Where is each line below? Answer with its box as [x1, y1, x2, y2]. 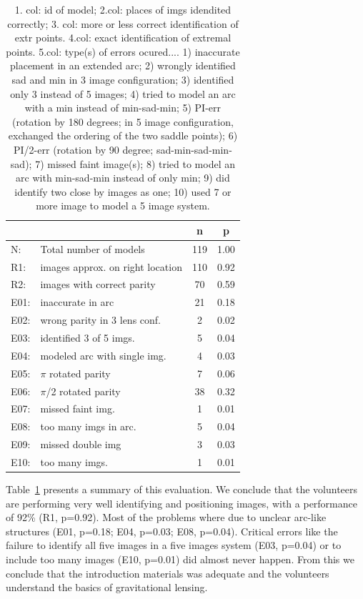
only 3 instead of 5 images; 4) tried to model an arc [10, 86, 236, 101]
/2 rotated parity [46, 383, 121, 398]
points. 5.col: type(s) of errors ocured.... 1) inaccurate [6, 44, 240, 59]
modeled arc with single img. [40, 347, 166, 362]
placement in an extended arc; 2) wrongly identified [9, 58, 236, 73]
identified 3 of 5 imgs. [40, 330, 135, 345]
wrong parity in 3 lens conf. [40, 312, 161, 327]
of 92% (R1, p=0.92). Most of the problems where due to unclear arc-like [6, 510, 327, 525]
